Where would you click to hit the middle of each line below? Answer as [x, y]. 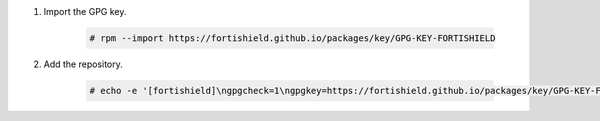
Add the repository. [83, 64]
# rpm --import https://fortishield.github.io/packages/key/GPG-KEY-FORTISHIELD [292, 38]
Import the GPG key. [85, 11]
